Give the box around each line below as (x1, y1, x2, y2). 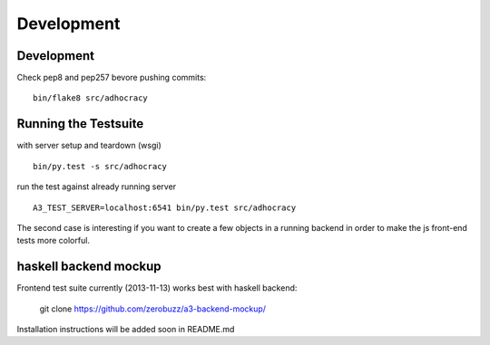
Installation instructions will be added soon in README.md (16, 324, 235, 334)
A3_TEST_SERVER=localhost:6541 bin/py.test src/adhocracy (33, 202, 297, 213)
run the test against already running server (16, 181, 177, 192)
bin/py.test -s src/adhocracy (33, 161, 168, 171)
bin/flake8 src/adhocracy (33, 93, 149, 103)
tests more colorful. (16, 235, 91, 246)
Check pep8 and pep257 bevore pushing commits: (16, 72, 207, 83)
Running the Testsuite (16, 116, 144, 131)
